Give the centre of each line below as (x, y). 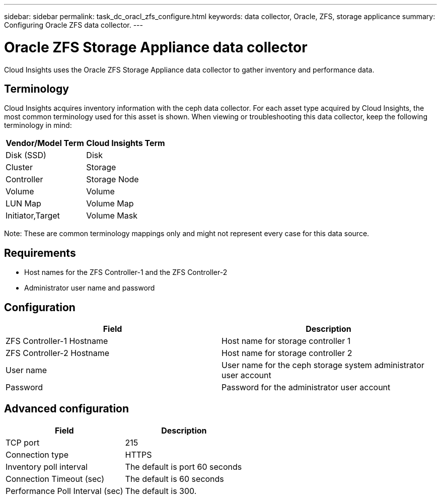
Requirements (40, 253)
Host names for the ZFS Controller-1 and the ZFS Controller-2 (126, 272)
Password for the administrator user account (306, 387)
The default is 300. (161, 491)
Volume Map (110, 204)
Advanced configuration (67, 409)
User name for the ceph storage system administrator (323, 365)
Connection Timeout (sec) (55, 479)
